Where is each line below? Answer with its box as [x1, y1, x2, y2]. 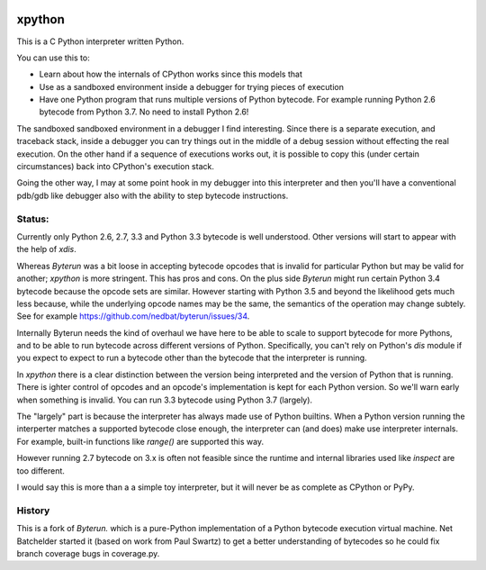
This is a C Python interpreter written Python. [16, 36, 184, 47]
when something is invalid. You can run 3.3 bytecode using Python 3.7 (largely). [16, 394, 313, 405]
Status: [16, 213, 49, 225]
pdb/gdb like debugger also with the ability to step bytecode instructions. [16, 190, 289, 201]
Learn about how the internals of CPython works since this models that [39, 68, 303, 80]
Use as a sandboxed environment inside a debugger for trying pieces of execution [39, 81, 344, 92]
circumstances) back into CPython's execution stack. [16, 161, 215, 172]
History [16, 504, 50, 517]
